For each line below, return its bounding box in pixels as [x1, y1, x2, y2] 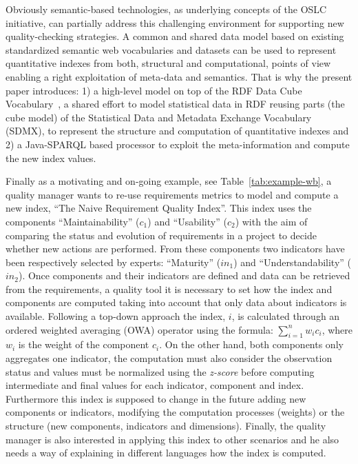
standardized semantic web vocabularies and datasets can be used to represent [6, 42, 337, 57]
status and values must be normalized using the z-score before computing [6, 364, 315, 379]
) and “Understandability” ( [233, 254, 352, 269]
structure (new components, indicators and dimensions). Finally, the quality [6, 418, 326, 433]
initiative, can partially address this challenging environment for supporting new [6, 15, 344, 30]
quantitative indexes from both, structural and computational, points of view [6, 56, 331, 70]
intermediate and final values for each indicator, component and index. [6, 378, 304, 392]
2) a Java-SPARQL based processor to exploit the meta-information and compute [6, 137, 350, 151]
